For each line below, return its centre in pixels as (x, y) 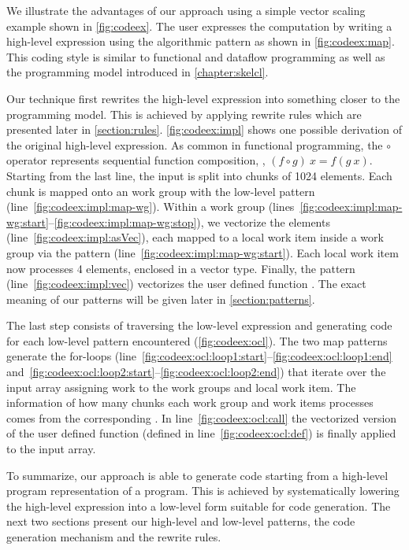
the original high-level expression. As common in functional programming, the (195, 144)
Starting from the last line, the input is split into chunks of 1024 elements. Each (199, 175)
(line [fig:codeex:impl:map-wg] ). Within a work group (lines (151, 207)
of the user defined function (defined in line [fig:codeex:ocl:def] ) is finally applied (201, 433)
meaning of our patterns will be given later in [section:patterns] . (161, 299)
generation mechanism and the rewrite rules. (114, 537)
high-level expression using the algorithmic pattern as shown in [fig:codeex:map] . (201, 41)
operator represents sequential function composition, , (136, 160)
